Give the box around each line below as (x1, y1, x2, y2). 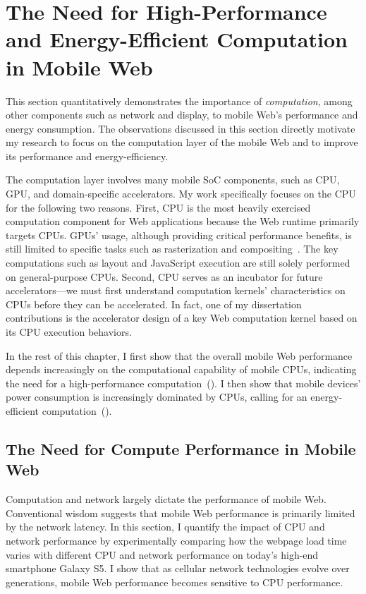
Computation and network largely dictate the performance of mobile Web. (6, 492, 327, 507)
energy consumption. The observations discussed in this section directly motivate (6, 121, 355, 135)
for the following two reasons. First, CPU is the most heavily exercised (6, 200, 311, 214)
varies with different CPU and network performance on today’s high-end (6, 547, 319, 562)
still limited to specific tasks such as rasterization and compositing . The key (6, 241, 338, 256)
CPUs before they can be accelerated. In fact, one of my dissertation (6, 296, 302, 311)
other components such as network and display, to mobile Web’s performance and (6, 107, 358, 122)
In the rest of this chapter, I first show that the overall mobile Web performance (6, 348, 353, 363)
